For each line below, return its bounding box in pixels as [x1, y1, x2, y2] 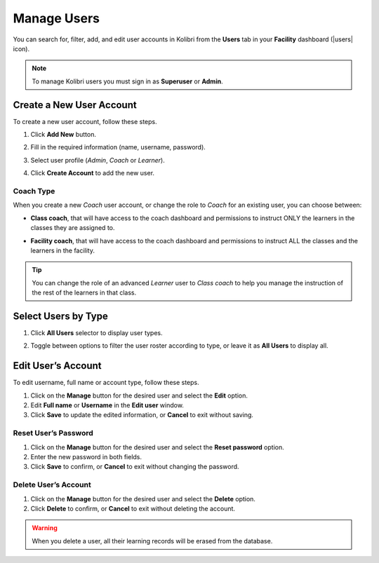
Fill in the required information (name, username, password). [30, 143, 206, 151]
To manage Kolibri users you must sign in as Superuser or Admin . [32, 77, 224, 86]
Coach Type [13, 186, 55, 196]
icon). [13, 44, 30, 53]
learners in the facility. [30, 246, 95, 255]
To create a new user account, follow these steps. [13, 117, 157, 126]
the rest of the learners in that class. [32, 288, 137, 297]
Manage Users [13, 11, 100, 26]
